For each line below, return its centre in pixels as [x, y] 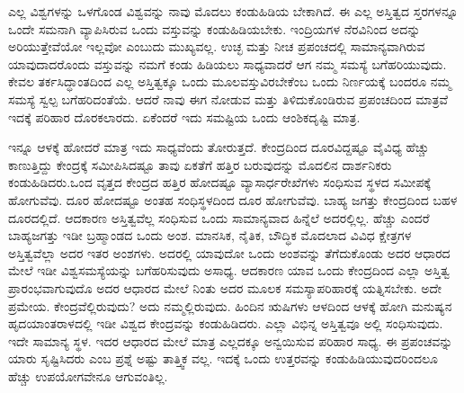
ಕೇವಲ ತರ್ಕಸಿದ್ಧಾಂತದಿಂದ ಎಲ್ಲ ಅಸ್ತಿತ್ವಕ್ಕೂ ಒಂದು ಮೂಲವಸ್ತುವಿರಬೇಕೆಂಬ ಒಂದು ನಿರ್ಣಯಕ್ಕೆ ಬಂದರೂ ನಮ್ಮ [230, 81]
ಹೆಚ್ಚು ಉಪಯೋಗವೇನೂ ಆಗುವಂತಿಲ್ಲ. [88, 375]
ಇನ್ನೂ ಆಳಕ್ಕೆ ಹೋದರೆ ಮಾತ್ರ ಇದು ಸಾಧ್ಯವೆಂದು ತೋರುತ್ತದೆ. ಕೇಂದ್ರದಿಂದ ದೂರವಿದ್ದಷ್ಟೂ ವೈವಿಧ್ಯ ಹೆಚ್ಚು [219, 147]
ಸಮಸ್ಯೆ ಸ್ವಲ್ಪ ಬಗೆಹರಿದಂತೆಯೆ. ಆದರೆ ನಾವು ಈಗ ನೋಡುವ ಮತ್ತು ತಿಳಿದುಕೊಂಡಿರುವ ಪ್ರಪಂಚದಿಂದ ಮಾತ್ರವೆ [228, 98]
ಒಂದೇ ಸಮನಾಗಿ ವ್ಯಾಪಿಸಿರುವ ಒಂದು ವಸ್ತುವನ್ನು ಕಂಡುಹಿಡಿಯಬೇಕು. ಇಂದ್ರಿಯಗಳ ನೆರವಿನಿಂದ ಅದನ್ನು [214, 28]
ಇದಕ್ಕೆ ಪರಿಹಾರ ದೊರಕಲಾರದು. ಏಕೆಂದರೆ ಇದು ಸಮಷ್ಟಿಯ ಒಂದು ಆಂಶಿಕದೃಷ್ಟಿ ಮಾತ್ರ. [184, 116]
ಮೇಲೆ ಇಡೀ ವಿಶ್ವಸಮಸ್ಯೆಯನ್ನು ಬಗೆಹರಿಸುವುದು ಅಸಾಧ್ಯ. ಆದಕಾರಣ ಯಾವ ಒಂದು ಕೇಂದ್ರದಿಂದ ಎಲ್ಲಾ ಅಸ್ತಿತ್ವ [229, 270]
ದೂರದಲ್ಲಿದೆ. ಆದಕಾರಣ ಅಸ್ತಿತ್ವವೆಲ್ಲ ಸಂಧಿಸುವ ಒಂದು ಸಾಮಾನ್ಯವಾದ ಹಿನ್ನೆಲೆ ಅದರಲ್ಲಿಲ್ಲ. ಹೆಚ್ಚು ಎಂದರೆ [219, 217]
